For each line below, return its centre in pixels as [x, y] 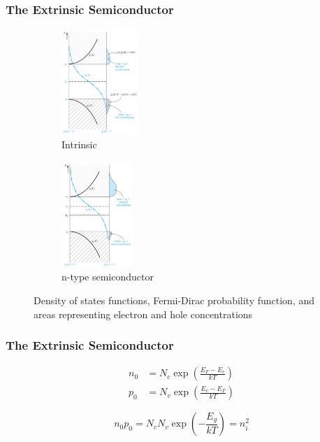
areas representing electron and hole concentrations [143, 314]
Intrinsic [79, 144]
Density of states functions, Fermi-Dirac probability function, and [174, 300]
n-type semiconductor [108, 277]
